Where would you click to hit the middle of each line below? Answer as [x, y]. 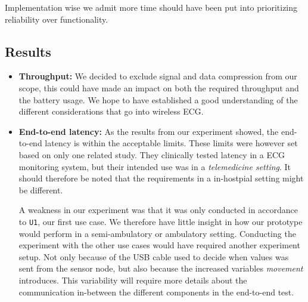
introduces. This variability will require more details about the [133, 280]
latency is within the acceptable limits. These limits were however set [171, 143]
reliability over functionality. [57, 19]
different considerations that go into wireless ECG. [111, 111]
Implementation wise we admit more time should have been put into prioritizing [151, 7]
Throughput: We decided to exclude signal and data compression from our [158, 76]
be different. [41, 189]
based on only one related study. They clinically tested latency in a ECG [152, 154]
